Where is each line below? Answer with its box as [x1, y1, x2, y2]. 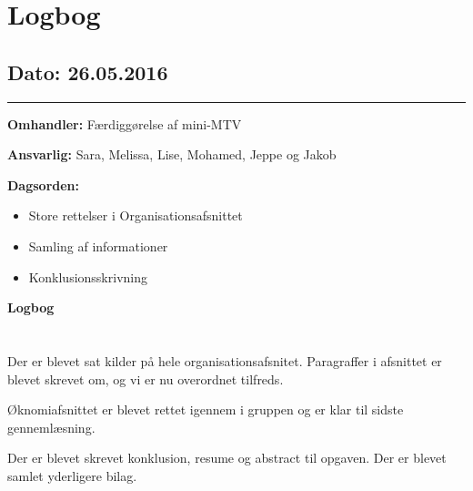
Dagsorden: [7, 175, 80, 194]
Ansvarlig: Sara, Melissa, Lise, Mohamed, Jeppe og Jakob [7, 145, 337, 164]
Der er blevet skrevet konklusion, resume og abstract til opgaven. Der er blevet [7, 448, 447, 467]
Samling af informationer [28, 236, 168, 255]
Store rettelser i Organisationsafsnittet [28, 206, 243, 225]
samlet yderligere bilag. [7, 465, 137, 485]
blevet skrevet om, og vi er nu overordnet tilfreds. [7, 369, 284, 388]
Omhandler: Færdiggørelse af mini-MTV [7, 114, 242, 133]
